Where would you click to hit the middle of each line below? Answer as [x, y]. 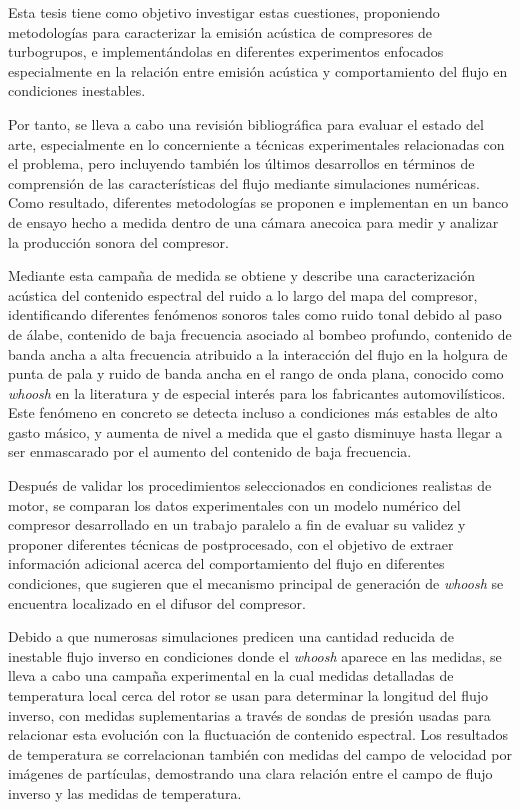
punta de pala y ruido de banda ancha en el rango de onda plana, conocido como [256, 373]
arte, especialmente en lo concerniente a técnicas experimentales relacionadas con [256, 143]
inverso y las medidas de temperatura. [125, 792]
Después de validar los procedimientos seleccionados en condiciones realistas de [250, 485]
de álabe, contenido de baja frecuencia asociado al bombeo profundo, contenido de [260, 333]
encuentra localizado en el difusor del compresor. [157, 602]
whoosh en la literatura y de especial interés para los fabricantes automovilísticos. [257, 392]
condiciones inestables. [77, 90]
